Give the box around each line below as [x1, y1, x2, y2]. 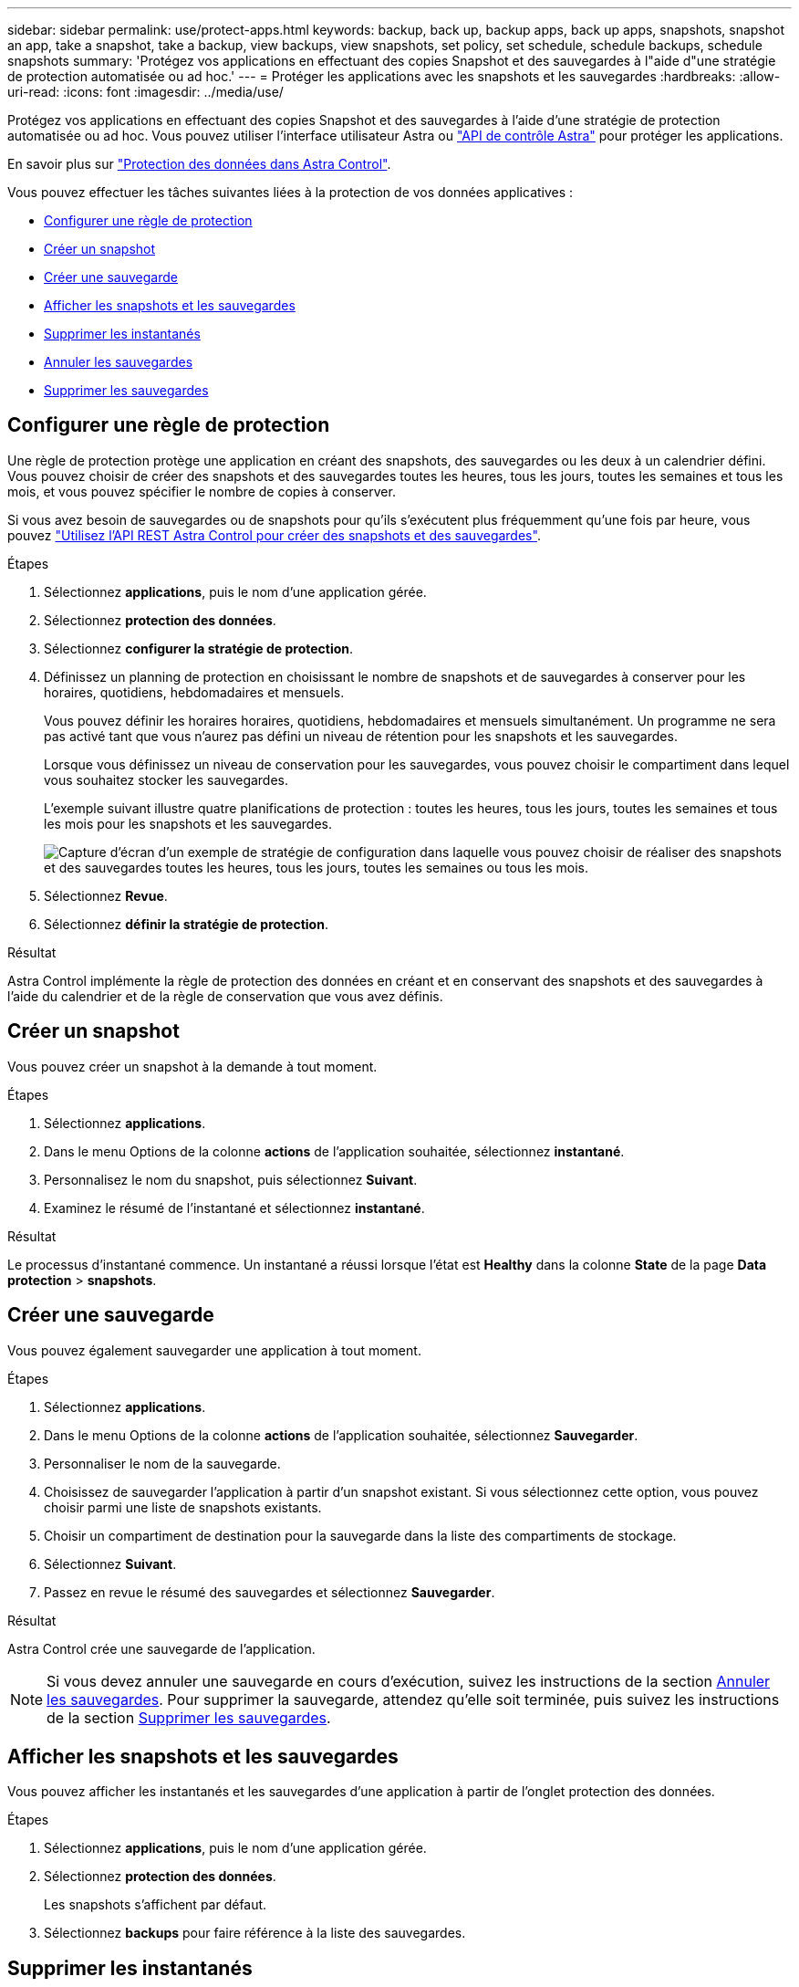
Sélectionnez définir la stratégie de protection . [44, 915, 328, 932]
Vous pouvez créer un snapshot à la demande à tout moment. [7, 1058, 378, 1074]
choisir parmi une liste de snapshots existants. [44, 1499, 322, 1515]
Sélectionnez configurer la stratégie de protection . [44, 640, 354, 656]
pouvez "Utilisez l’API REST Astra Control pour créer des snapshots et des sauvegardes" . [7, 527, 541, 543]
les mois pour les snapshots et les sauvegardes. [44, 815, 333, 831]
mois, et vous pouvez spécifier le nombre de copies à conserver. [7, 483, 396, 499]
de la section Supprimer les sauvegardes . [47, 1708, 331, 1727]
